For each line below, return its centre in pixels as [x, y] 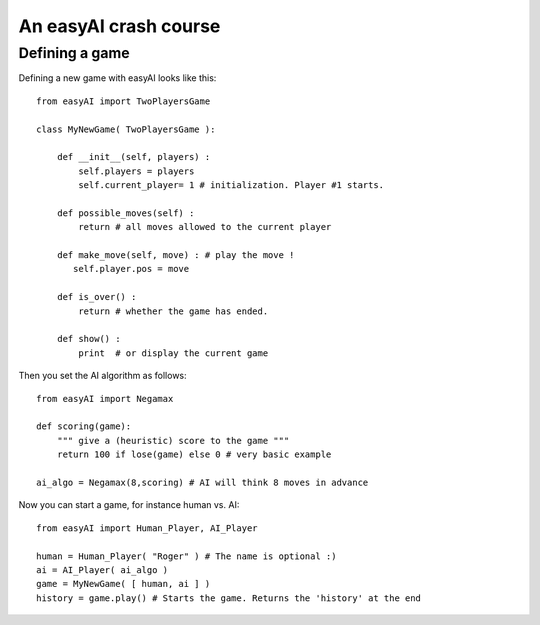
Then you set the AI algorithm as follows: [102, 376]
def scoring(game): [84, 426]
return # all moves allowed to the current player [205, 227]
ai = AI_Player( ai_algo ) [102, 569]
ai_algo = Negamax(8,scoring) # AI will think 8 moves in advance [202, 482]
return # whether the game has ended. [173, 311]
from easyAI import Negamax [105, 398]
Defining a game [74, 53]
